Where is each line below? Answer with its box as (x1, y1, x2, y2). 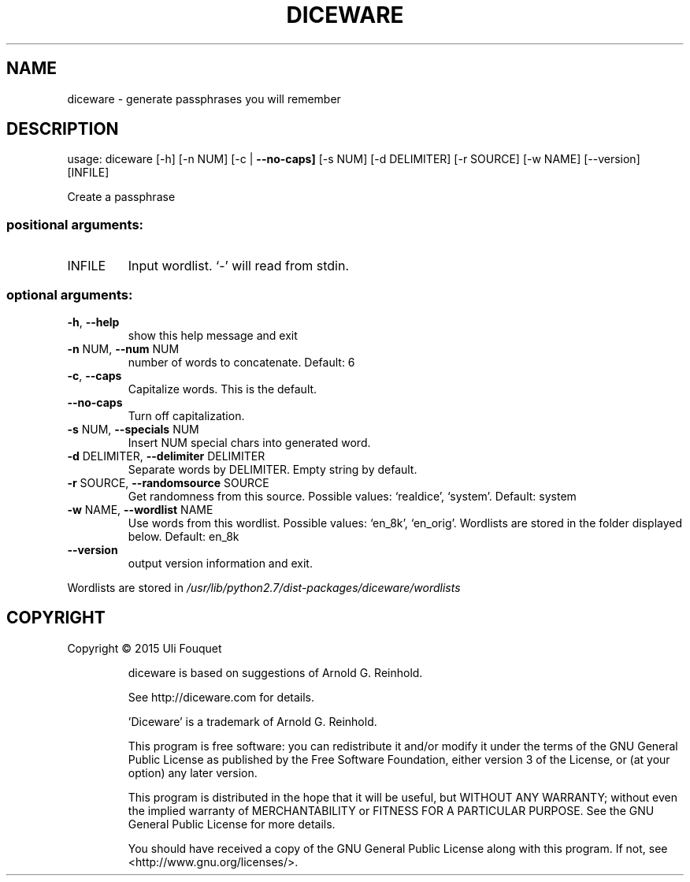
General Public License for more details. (128, 817, 336, 831)
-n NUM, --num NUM (67, 341, 180, 355)
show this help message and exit (128, 328, 298, 342)
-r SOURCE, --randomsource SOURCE (67, 475, 269, 489)
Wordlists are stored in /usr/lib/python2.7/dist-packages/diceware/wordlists (67, 580, 461, 594)
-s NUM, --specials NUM (67, 422, 199, 436)
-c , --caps (67, 368, 122, 382)
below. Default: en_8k (128, 529, 239, 543)
